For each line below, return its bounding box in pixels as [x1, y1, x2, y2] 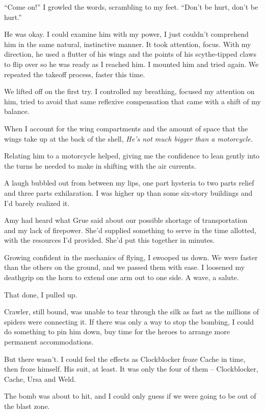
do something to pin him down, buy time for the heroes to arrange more [4, 326, 230, 337]
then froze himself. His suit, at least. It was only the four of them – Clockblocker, [4, 363, 258, 374]
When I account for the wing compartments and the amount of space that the [4, 123, 248, 133]
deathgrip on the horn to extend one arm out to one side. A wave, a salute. [4, 272, 239, 283]
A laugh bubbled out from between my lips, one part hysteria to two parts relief [4, 177, 254, 188]
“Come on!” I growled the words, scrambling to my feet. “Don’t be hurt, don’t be [4, 2, 258, 12]
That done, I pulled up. [4, 289, 77, 300]
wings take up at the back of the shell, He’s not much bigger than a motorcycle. [4, 133, 253, 144]
